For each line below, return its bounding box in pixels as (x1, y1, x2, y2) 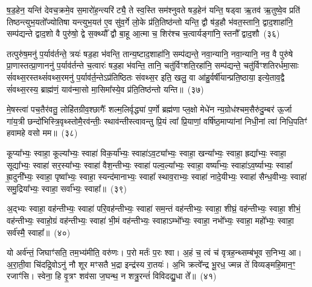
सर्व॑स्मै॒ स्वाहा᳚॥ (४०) (7, 226, 71, 238)
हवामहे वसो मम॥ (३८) (7, 126, 78, 139)
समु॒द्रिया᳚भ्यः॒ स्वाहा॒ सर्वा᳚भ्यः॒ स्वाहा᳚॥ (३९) (7, 182, 127, 194)
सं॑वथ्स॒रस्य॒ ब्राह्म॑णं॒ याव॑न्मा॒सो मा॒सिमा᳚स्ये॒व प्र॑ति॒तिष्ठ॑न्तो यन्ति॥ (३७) (7, 82, 204, 95)
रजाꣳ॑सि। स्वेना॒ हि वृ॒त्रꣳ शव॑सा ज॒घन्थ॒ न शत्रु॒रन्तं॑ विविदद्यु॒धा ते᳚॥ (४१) (7, 270, 217, 282)
